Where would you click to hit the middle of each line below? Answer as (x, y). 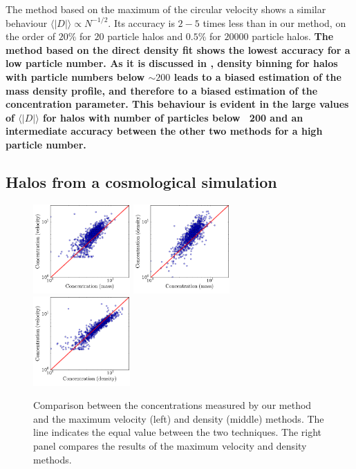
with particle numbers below (75, 76)
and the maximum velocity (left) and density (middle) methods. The (179, 418)
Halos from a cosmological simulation (141, 181)
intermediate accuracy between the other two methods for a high (164, 131)
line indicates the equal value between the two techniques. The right (178, 432)
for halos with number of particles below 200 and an (173, 117)
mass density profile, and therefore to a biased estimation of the (162, 90)
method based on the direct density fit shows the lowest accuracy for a (178, 49)
